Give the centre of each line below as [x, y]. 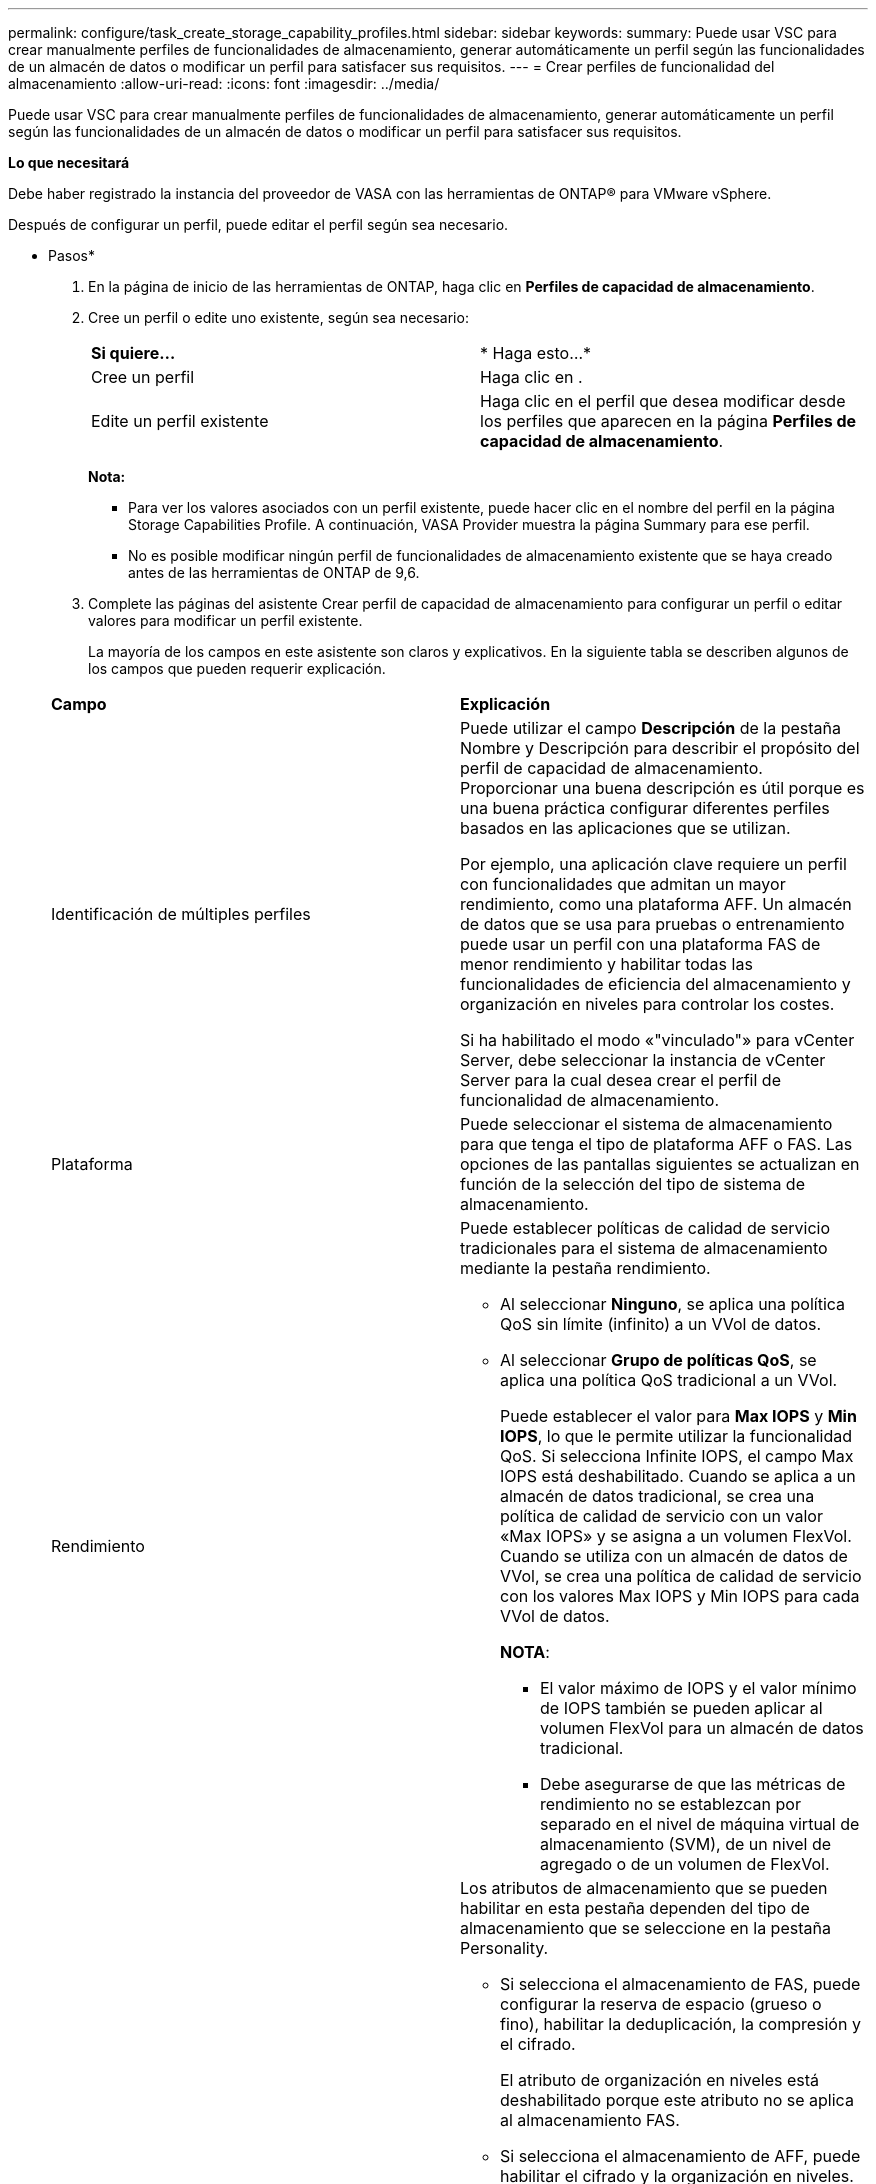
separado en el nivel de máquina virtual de [700, 1824]
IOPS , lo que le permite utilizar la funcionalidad [676, 1436]
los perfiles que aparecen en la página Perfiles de [668, 421]
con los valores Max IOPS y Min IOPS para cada [680, 1596]
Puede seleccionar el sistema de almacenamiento [646, 1124]
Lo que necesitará [69, 162]
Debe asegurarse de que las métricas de [693, 1784]
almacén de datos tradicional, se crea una [657, 1496]
